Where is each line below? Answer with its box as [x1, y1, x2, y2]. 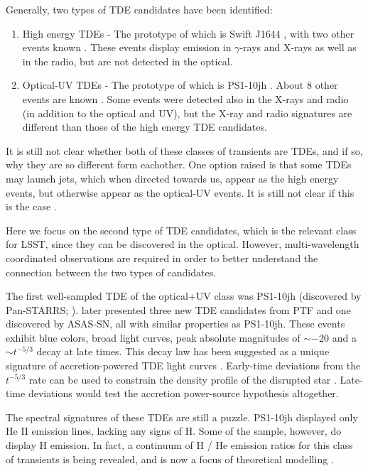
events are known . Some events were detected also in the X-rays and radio [22, 91, 349, 106]
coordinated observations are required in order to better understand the [6, 250, 318, 265]
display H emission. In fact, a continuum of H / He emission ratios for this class [6, 438, 353, 453]
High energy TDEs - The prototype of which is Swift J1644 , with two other [22, 26, 355, 40]
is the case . [6, 199, 57, 214]
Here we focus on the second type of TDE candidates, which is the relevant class [6, 222, 357, 237]
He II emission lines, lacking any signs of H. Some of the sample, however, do [6, 423, 342, 438]
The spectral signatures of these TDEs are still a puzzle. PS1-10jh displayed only [6, 409, 358, 424]
